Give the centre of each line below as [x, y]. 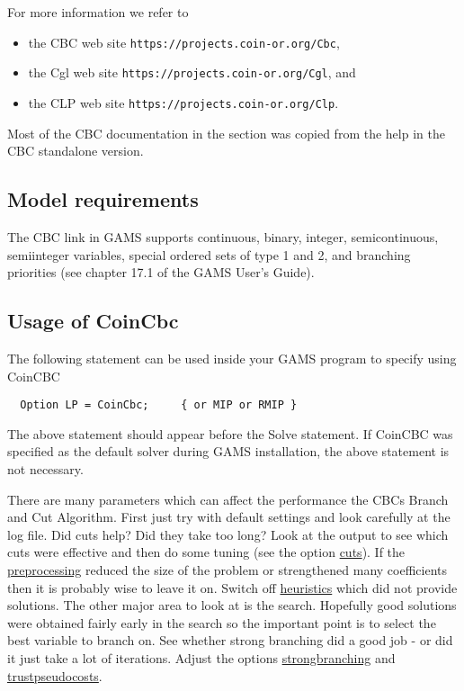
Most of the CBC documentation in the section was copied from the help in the [226, 133]
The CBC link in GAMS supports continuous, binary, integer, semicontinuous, [223, 236]
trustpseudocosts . [55, 675]
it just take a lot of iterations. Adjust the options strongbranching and [201, 657]
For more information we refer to [98, 12]
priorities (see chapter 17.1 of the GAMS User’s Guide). [161, 272]
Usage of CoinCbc [93, 321]
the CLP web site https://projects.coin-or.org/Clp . [183, 102]
